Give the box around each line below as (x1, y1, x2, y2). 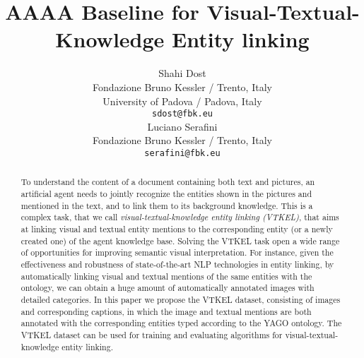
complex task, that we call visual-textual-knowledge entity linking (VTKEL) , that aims (20, 211, 339, 223)
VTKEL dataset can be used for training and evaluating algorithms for (20, 328, 283, 340)
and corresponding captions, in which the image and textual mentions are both (20, 305, 312, 317)
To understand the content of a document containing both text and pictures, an (20, 176, 315, 188)
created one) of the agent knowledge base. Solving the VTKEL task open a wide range (20, 234, 340, 246)
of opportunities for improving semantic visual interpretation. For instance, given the (20, 246, 334, 258)
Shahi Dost (158, 66, 206, 80)
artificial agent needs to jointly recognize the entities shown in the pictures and (20, 188, 312, 200)
